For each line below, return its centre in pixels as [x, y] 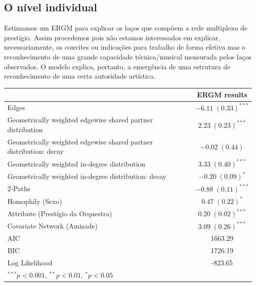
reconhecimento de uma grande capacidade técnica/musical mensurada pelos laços [128, 56]
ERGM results [222, 95]
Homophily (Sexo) [35, 201]
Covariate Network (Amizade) [53, 226]
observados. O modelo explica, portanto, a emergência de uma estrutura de [117, 66]
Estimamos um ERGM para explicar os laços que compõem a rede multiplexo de [126, 28]
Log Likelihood [30, 263]
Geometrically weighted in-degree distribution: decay [87, 176]
